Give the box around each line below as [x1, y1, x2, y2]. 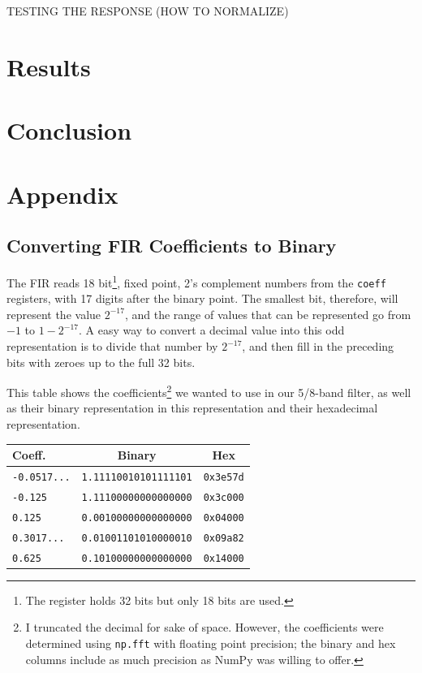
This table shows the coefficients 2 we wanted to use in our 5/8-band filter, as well [6, 382, 411, 400]
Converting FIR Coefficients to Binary [6, 233, 337, 258]
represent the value [6, 305, 101, 322]
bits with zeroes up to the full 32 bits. [6, 353, 196, 370]
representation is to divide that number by [6, 338, 218, 355]
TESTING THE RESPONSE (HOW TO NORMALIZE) [6, 2, 289, 19]
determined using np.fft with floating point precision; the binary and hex [25, 634, 396, 651]
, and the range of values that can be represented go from [124, 305, 411, 322]
